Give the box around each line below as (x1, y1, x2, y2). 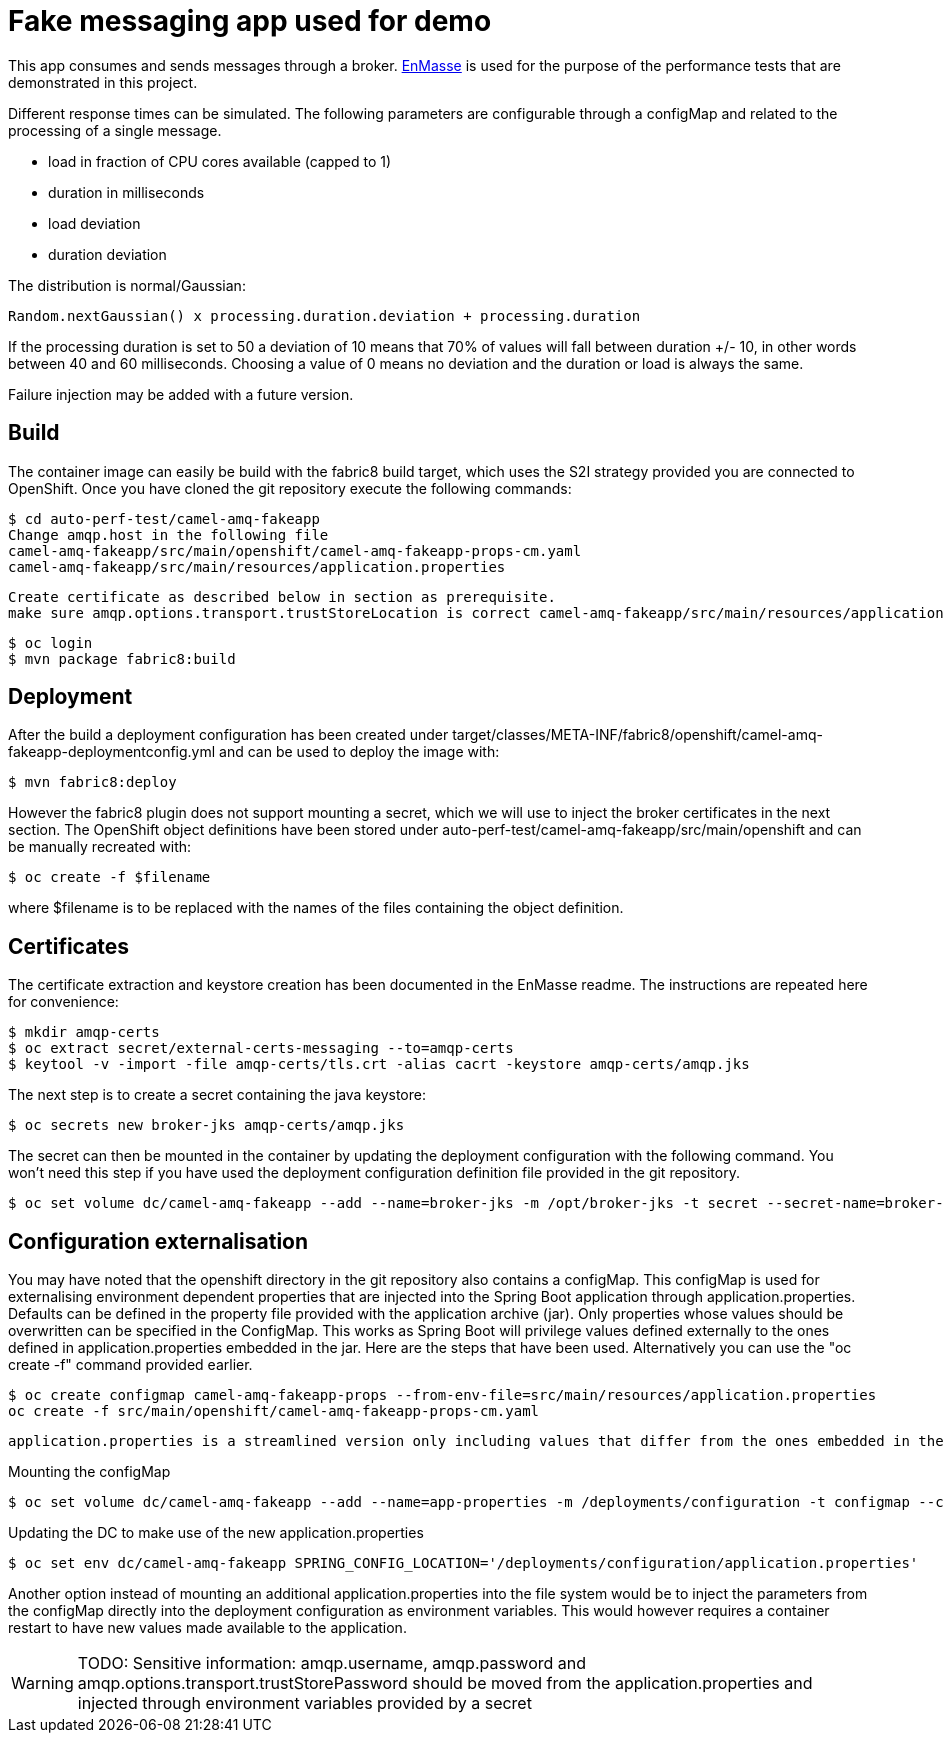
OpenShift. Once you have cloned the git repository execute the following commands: (8, 479, 572, 497)
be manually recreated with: (8, 838, 192, 856)
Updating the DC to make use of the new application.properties (8, 1524, 424, 1542)
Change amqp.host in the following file (8, 526, 329, 543)
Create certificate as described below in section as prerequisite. (8, 588, 556, 605)
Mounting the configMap (8, 1463, 171, 1481)
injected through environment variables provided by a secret (77, 1693, 532, 1714)
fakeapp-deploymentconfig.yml (8, 743, 216, 761)
